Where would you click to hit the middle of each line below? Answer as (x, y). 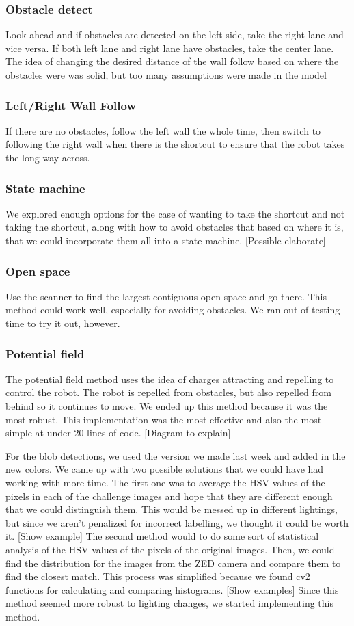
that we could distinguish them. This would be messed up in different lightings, (172, 509)
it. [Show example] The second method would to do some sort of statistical (162, 536)
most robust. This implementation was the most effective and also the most (164, 419)
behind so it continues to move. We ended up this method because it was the (167, 406)
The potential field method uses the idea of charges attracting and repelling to (170, 379)
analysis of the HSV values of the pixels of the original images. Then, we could (170, 549)
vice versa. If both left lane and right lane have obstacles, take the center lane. (170, 48)
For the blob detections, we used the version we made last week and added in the (176, 455)
